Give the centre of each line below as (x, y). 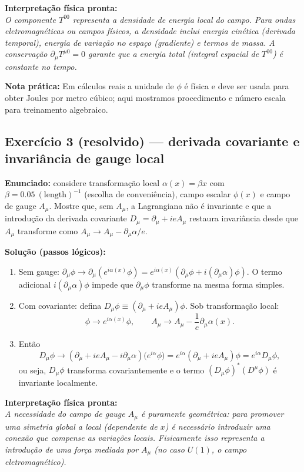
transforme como (48, 230)
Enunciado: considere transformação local (82, 182)
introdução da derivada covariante (66, 218)
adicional (35, 284)
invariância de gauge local (85, 158)
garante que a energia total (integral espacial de (174, 54)
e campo (275, 194)
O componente (30, 19)
